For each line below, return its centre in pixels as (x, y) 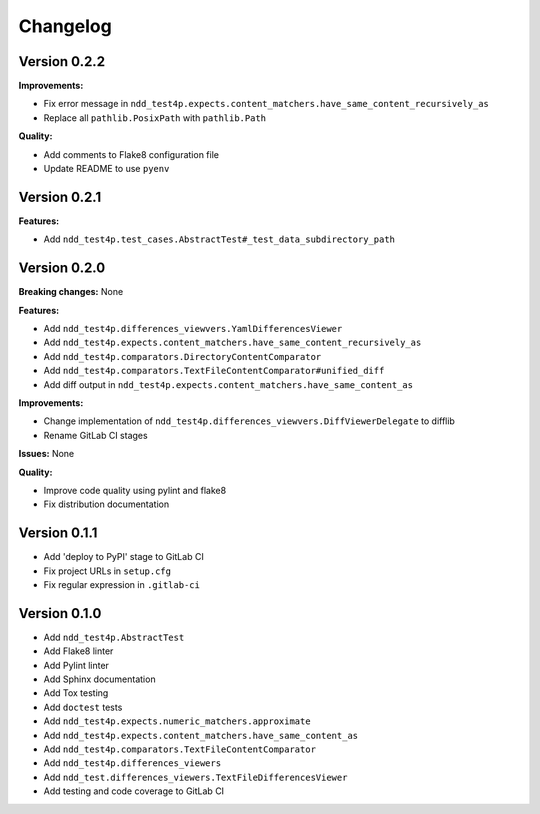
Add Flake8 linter (78, 651)
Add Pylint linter (76, 665)
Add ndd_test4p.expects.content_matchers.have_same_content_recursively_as (232, 342)
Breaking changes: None (71, 292)
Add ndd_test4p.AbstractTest (114, 637)
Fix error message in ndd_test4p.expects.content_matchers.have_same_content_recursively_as (266, 104)
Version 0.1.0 (60, 613)
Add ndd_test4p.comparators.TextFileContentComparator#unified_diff (214, 371)
